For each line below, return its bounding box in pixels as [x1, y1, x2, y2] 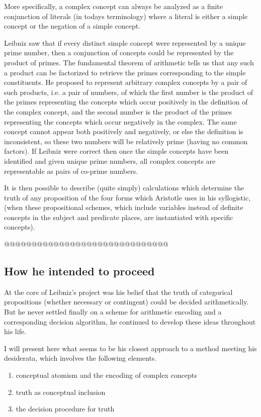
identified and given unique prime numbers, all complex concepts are [4, 155, 216, 166]
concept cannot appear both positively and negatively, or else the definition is [4, 126, 243, 137]
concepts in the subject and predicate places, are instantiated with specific [4, 212, 233, 222]
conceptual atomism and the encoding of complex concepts [16, 370, 197, 380]
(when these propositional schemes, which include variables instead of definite [4, 202, 243, 213]
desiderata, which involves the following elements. [4, 353, 157, 363]
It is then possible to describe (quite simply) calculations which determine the [4, 182, 244, 193]
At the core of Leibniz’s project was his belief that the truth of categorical [4, 286, 233, 297]
